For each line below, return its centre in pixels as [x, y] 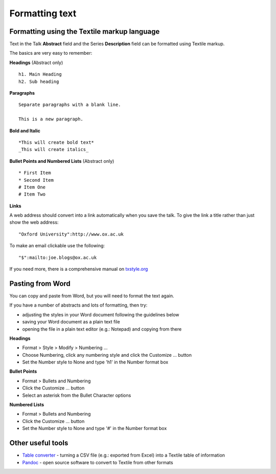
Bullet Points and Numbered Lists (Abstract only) [62, 161]
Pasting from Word [40, 283]
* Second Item [36, 180]
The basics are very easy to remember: [51, 53]
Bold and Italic [25, 131]
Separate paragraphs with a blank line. [70, 105]
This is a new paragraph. [51, 119]
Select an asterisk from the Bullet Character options [77, 395]
